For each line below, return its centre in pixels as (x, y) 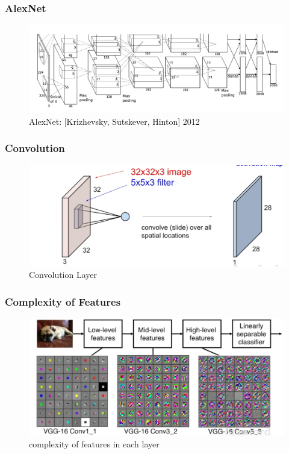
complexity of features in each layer (94, 444)
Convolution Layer (63, 275)
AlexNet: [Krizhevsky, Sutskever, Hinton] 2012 (114, 121)
